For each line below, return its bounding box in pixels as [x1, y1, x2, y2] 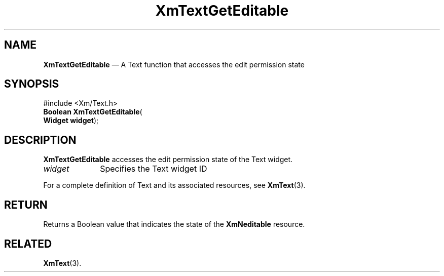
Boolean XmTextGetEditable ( [43, 107, 142, 116]
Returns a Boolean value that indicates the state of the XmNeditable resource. [43, 220, 305, 229]
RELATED [4, 237, 52, 250]
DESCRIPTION [4, 133, 77, 146]
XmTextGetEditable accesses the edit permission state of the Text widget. [43, 155, 293, 164]
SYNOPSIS [4, 77, 59, 91]
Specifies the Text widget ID [100, 164, 207, 174]
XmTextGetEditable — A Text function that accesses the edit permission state [43, 60, 305, 69]
